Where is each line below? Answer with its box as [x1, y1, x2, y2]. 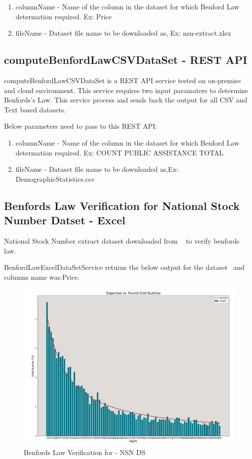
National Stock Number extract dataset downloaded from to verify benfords [4, 235, 240, 246]
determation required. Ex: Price [15, 11, 112, 21]
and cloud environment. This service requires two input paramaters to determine [4, 85, 249, 95]
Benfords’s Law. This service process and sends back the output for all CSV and [4, 95, 248, 105]
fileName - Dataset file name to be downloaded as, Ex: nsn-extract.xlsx [15, 28, 231, 38]
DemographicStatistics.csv [15, 173, 95, 184]
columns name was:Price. [4, 271, 80, 282]
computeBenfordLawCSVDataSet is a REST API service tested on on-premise [4, 75, 241, 85]
